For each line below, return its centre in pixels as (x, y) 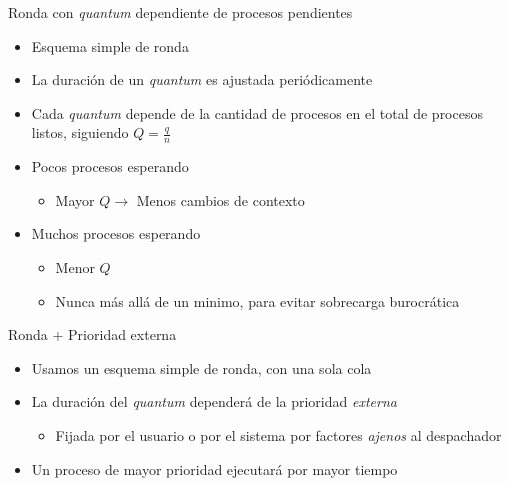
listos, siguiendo (80, 132)
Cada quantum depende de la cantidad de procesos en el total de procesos (257, 112)
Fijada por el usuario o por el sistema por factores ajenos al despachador (278, 434)
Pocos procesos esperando (110, 166)
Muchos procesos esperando (116, 233)
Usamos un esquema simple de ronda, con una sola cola (201, 367)
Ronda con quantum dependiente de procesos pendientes (180, 12)
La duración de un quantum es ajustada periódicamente (202, 79)
